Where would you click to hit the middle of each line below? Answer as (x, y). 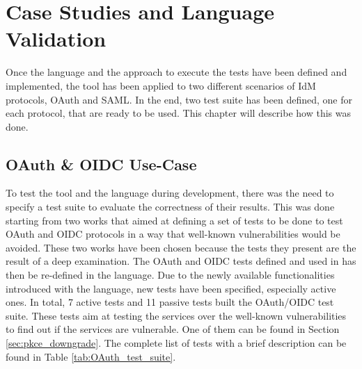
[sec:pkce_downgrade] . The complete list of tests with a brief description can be (176, 343)
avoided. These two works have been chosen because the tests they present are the (181, 247)
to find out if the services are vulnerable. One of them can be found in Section (173, 329)
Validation (56, 39)
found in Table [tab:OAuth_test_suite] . (91, 356)
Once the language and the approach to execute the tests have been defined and (176, 72)
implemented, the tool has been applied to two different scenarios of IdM (161, 85)
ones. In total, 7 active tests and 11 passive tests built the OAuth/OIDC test (170, 302)
